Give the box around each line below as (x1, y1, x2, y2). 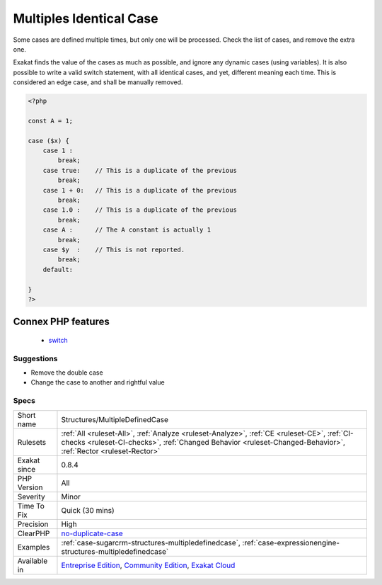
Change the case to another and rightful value (30, 378, 166, 387)
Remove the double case (30, 368, 103, 377)
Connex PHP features (13, 316, 110, 328)
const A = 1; (28, 117, 74, 125)
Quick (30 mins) (61, 505, 115, 515)
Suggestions (13, 353, 58, 363)
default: (42, 266, 74, 273)
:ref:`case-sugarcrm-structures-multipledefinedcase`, (61, 538, 241, 547)
